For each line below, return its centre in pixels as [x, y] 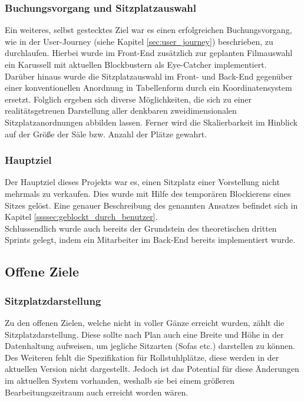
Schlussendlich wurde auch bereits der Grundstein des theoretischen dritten [141, 228]
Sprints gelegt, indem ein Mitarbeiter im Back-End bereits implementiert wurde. [150, 240]
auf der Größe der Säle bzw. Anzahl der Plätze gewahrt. [106, 134]
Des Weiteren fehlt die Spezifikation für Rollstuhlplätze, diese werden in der [142, 357]
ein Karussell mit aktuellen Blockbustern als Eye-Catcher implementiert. [136, 64]
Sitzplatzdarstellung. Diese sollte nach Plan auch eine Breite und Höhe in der [144, 334]
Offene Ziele [42, 271]
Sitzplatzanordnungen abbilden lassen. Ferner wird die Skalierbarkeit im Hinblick [151, 122]
